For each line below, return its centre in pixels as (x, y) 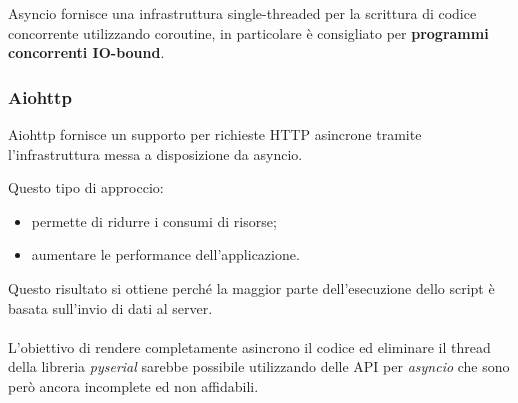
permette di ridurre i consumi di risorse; (154, 220)
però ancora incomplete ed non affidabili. (133, 385)
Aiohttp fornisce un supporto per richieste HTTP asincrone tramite (215, 134)
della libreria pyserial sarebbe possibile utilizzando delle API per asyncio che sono (259, 366)
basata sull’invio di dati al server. (110, 307)
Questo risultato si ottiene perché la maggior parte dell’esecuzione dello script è (251, 287)
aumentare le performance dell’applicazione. (165, 254)
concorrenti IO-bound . (86, 52)
